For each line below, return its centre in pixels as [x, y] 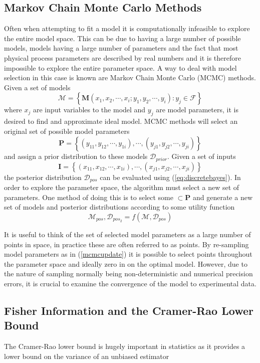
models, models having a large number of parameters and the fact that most [121, 48]
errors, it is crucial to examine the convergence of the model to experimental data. [130, 283]
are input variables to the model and [89, 110]
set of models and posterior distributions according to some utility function [119, 207]
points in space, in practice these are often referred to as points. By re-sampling [126, 244]
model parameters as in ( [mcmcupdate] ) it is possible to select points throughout [128, 254]
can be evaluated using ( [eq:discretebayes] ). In [170, 177]
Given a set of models [37, 87]
